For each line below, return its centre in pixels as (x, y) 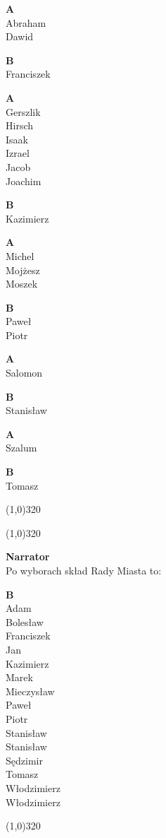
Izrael (18, 153)
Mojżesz (23, 270)
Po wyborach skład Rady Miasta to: (84, 570)
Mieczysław (30, 691)
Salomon (24, 373)
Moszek (22, 284)
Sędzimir (24, 760)
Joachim (24, 181)
